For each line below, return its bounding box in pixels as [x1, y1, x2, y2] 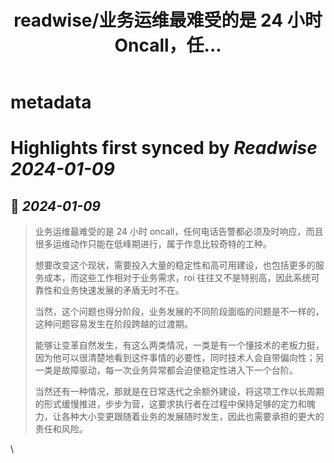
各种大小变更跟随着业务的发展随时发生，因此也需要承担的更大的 [61, 411, 325, 423]
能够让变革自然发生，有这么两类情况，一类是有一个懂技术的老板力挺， [34, 339, 325, 351]
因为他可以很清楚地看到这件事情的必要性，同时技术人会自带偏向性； [34, 352, 316, 364]
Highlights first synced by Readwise [10, 137, 318, 160]
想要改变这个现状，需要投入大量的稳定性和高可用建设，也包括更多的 [34, 259, 316, 271]
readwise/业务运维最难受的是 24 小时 [13, 9, 323, 32]
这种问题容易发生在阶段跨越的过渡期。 [34, 318, 193, 330]
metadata [10, 91, 92, 114]
